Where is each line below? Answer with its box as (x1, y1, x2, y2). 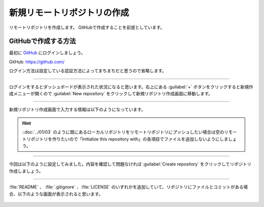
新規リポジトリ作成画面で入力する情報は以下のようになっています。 (9, 106, 146, 112)
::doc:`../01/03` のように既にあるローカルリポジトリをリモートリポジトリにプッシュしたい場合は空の (22, 129, 224, 135)
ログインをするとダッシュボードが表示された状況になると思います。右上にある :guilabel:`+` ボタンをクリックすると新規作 (9, 83, 254, 90)
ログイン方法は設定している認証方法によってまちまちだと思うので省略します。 (9, 68, 167, 74)
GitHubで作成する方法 (9, 37, 76, 45)
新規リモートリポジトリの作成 (9, 7, 130, 18)
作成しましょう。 (9, 168, 44, 174)
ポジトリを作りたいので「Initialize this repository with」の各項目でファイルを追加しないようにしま (30, 136, 228, 142)
